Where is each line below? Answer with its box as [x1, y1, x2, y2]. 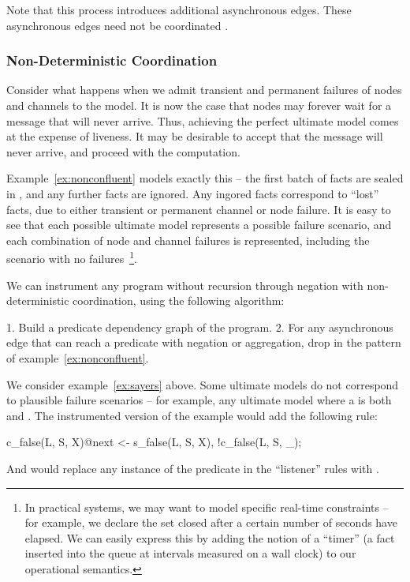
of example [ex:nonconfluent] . [6, 349, 149, 366]
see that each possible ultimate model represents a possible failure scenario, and [6, 216, 392, 233]
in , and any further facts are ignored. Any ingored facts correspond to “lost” [6, 185, 379, 201]
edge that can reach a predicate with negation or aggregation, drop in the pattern [6, 334, 401, 351]
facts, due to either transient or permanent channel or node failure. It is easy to [6, 201, 391, 217]
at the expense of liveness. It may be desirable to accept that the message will [6, 128, 383, 145]
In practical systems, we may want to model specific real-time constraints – [24, 498, 389, 515]
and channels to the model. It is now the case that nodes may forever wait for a [6, 97, 392, 113]
